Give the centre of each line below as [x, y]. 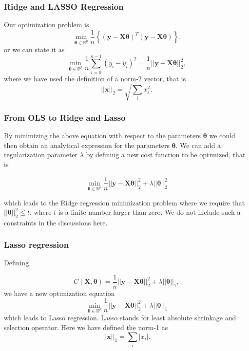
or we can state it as [34, 49]
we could [222, 136]
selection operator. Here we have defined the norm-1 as [86, 327]
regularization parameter [41, 155]
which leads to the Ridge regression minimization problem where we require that [124, 202]
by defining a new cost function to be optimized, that [166, 155]
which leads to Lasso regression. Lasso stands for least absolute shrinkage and [120, 318]
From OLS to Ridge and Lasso [65, 117]
